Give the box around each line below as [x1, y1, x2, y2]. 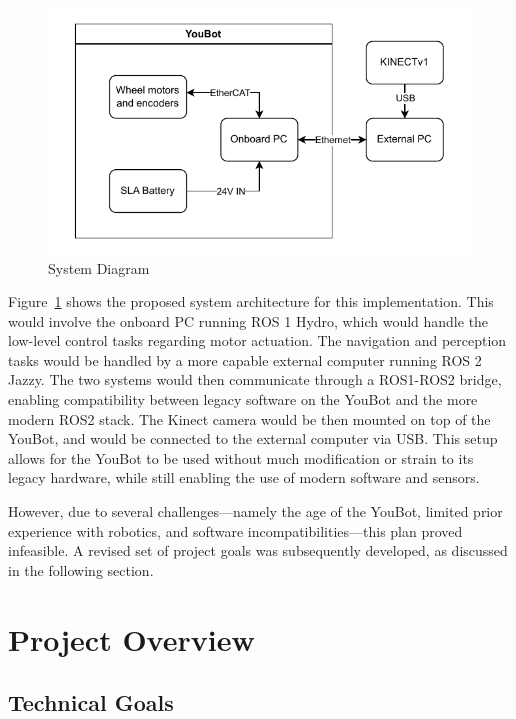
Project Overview [8, 618, 255, 659]
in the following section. [8, 559, 154, 580]
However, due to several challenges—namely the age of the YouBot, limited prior [8, 501, 503, 522]
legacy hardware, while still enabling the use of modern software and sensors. [8, 467, 480, 488]
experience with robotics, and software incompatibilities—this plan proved [8, 520, 463, 541]
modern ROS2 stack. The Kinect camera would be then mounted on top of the [8, 408, 491, 429]
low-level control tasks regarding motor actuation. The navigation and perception [8, 330, 507, 351]
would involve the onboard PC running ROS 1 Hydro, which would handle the [8, 310, 489, 331]
